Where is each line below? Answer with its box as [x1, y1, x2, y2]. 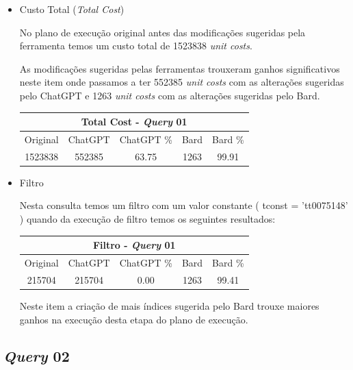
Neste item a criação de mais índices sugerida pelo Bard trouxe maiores [19, 298, 319, 312]
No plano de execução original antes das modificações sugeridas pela [19, 25, 306, 39]
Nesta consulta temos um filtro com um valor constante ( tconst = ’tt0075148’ [19, 198, 348, 212]
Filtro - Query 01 [92, 238, 176, 252]
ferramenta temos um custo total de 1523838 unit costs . [19, 38, 252, 53]
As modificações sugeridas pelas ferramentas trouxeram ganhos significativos [19, 61, 340, 75]
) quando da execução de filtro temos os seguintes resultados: [19, 212, 276, 226]
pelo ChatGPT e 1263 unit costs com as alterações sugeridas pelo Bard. [19, 88, 320, 102]
